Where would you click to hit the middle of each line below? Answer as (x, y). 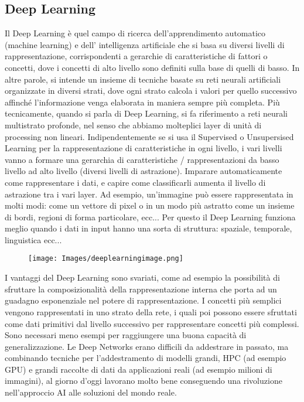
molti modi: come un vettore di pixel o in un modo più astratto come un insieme (150, 205)
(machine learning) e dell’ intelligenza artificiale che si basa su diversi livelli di (145, 44)
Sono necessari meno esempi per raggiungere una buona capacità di (126, 335)
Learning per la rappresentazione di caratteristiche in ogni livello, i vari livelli (144, 148)
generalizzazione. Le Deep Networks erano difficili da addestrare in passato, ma (147, 346)
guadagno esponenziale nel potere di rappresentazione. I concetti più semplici (143, 300)
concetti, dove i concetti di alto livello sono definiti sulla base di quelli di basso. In (152, 67)
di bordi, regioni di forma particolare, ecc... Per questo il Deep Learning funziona (150, 217)
